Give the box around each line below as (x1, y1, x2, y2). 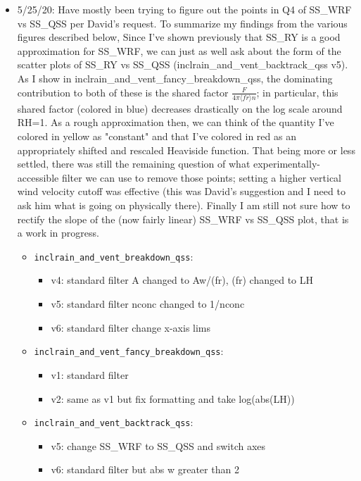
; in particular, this (256, 85, 338, 99)
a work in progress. (17, 225, 99, 240)
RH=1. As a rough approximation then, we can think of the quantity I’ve (17, 115, 334, 130)
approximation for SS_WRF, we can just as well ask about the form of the (17, 43, 341, 58)
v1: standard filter (51, 367, 129, 382)
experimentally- (253, 156, 320, 171)
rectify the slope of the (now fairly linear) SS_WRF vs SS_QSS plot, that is (17, 211, 349, 226)
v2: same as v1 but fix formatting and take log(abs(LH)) (51, 391, 295, 406)
